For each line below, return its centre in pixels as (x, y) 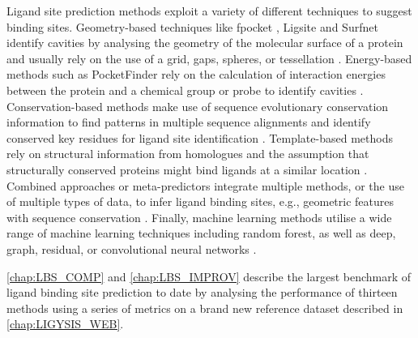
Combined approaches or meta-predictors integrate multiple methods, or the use (205, 185)
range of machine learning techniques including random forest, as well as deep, (201, 233)
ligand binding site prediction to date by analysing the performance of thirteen (202, 292)
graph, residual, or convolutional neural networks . (132, 248)
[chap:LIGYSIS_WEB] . (65, 324)
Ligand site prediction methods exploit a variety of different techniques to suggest (209, 11)
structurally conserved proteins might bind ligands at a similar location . (187, 169)
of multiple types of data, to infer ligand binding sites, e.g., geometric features (200, 201)
